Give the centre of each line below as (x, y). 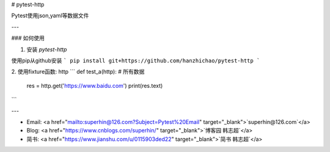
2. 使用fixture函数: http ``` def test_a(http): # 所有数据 (78, 72)
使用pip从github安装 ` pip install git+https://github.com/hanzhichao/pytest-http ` (136, 60)
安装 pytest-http (47, 49)
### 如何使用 (28, 38)
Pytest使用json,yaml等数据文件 (50, 16)
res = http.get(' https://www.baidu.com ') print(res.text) (95, 85)
